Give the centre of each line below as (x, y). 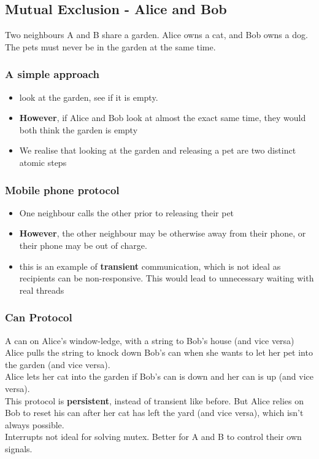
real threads (42, 290)
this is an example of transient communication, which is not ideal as (150, 266)
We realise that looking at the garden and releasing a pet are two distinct (158, 150)
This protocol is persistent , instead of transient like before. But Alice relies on (154, 400)
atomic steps (43, 162)
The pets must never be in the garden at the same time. (110, 46)
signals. (19, 448)
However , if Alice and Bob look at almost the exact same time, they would (163, 118)
